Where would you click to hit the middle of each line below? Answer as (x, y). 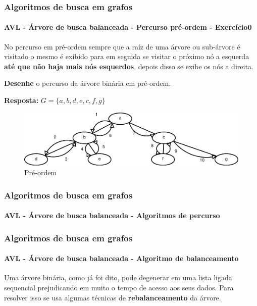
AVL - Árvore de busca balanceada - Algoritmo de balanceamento (121, 258)
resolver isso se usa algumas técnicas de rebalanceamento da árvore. (113, 297)
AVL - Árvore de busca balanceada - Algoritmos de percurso (112, 215)
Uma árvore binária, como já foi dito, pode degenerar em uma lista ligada (118, 277)
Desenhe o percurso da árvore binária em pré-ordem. (88, 83)
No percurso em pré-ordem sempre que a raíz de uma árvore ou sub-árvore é (122, 46)
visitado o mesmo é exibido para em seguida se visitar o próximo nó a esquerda (127, 56)
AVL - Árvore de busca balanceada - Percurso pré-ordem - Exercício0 (128, 27)
